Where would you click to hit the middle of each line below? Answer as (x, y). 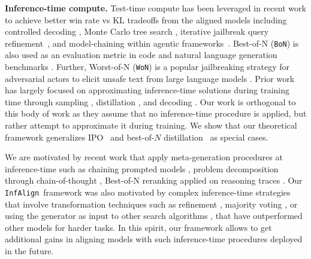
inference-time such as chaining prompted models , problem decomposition (142, 168)
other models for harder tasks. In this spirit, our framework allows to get (138, 227)
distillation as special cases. (216, 137)
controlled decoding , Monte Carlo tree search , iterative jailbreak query (137, 31)
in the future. (29, 251)
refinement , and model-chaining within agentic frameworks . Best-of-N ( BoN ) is (152, 43)
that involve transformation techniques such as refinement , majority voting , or (151, 204)
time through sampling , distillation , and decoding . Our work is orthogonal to (150, 101)
